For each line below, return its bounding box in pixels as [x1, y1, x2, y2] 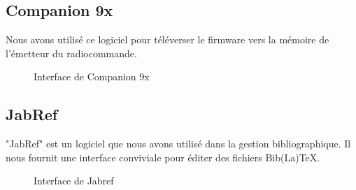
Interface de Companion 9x [34, 69, 150, 84]
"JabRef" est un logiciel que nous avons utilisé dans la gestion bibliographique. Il [6, 136, 351, 151]
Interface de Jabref [34, 173, 114, 188]
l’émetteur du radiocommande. [6, 45, 137, 60]
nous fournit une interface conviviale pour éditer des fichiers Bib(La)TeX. [6, 149, 320, 164]
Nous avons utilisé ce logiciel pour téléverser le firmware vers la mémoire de [6, 32, 329, 47]
